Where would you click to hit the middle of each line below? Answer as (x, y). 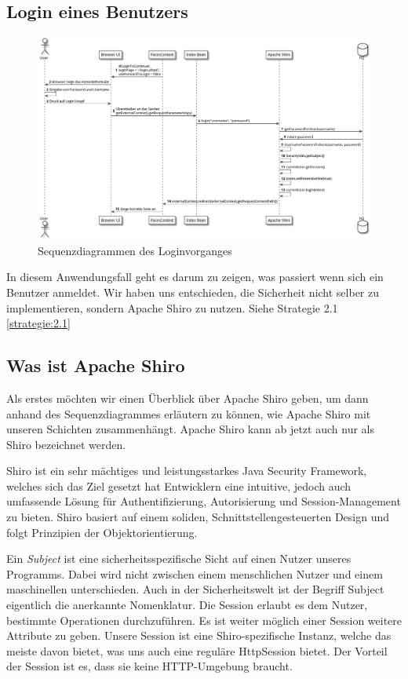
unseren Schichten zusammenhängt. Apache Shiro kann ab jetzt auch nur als (190, 429)
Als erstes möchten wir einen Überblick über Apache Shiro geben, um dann (188, 398)
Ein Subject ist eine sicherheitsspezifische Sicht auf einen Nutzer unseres (179, 559)
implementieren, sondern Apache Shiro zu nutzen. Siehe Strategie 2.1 (172, 307)
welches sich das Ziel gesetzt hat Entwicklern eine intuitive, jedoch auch (179, 486)
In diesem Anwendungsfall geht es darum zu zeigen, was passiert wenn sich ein (195, 277)
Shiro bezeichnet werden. (66, 444)
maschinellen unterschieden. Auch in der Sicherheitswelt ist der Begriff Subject (195, 589)
